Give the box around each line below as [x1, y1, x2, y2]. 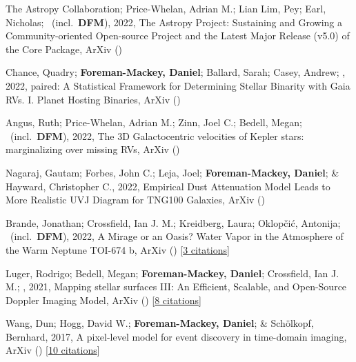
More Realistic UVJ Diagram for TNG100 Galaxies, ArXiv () [6, 192, 265, 207]
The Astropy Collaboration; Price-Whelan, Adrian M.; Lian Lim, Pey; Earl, [6, 1, 326, 15]
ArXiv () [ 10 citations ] [6, 343, 100, 357]
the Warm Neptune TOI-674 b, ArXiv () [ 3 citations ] [6, 242, 230, 257]
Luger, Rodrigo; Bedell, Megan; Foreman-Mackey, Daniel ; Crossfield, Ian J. [6, 265, 339, 280]
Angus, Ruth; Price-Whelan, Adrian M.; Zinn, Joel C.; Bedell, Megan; [6, 115, 302, 130]
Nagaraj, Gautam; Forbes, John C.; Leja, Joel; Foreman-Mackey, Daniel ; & [6, 165, 339, 179]
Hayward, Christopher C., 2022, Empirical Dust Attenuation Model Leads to [6, 179, 330, 193]
